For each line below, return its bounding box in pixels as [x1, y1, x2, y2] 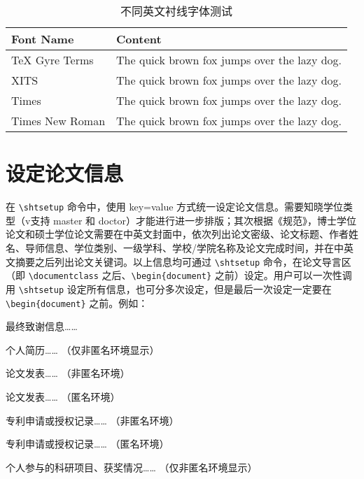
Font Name [11, 31, 74, 47]
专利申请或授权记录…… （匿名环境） [6, 436, 169, 451]
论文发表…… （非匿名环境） [6, 366, 130, 380]
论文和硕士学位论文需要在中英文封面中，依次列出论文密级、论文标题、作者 [6, 227, 349, 241]
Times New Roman [11, 113, 106, 129]
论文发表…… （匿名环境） [6, 389, 120, 403]
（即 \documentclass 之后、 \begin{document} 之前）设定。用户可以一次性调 [6, 268, 352, 283]
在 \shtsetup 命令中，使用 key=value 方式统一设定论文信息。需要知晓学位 [6, 199, 344, 214]
